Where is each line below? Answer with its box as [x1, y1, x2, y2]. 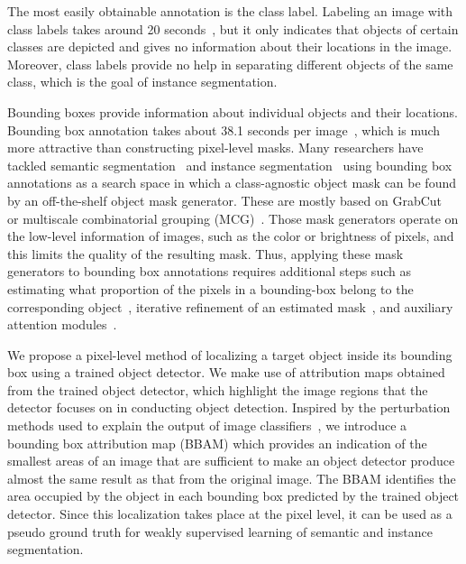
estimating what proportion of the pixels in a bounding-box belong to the [7, 279, 414, 298]
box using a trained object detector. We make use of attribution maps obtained [7, 363, 445, 382]
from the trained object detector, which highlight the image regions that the [7, 380, 428, 399]
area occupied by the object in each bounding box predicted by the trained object [7, 486, 460, 505]
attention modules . [7, 315, 117, 334]
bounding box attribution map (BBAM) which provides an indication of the [7, 433, 427, 452]
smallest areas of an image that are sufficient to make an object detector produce [7, 451, 455, 470]
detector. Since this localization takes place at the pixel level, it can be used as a [7, 504, 452, 523]
